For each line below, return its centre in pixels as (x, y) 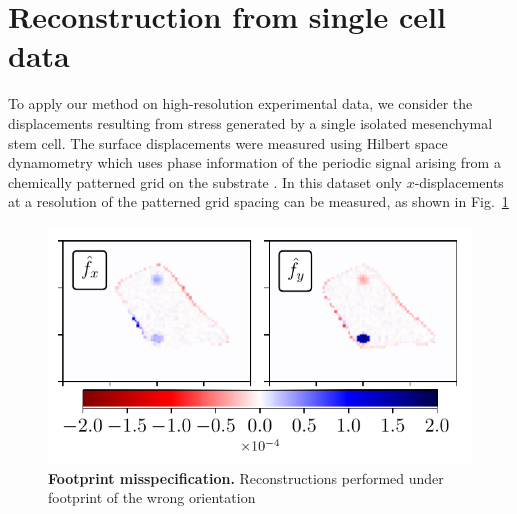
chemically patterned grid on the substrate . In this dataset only (205, 181)
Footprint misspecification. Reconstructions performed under (246, 477)
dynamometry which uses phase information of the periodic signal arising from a (254, 162)
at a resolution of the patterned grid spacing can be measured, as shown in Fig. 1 (258, 201)
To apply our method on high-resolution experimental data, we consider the (240, 103)
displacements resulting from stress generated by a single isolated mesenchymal (250, 122)
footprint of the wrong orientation (152, 497)
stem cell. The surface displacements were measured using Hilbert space (228, 142)
